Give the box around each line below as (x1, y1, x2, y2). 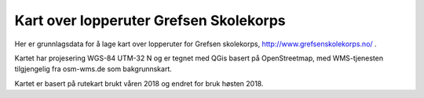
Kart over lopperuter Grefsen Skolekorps (14, 12, 286, 29)
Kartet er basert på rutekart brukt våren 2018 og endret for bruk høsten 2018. (14, 78, 264, 88)
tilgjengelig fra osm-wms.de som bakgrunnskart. (14, 64, 173, 74)
